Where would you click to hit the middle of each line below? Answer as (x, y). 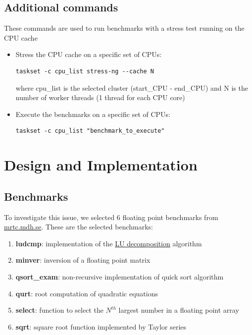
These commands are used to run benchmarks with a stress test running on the (124, 28)
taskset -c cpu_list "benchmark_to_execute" (90, 131)
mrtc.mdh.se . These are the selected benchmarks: (78, 227)
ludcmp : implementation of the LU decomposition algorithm (109, 243)
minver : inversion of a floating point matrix (83, 260)
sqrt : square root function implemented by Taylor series (101, 326)
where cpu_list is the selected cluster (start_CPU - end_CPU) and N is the (132, 87)
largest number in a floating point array (179, 310)
